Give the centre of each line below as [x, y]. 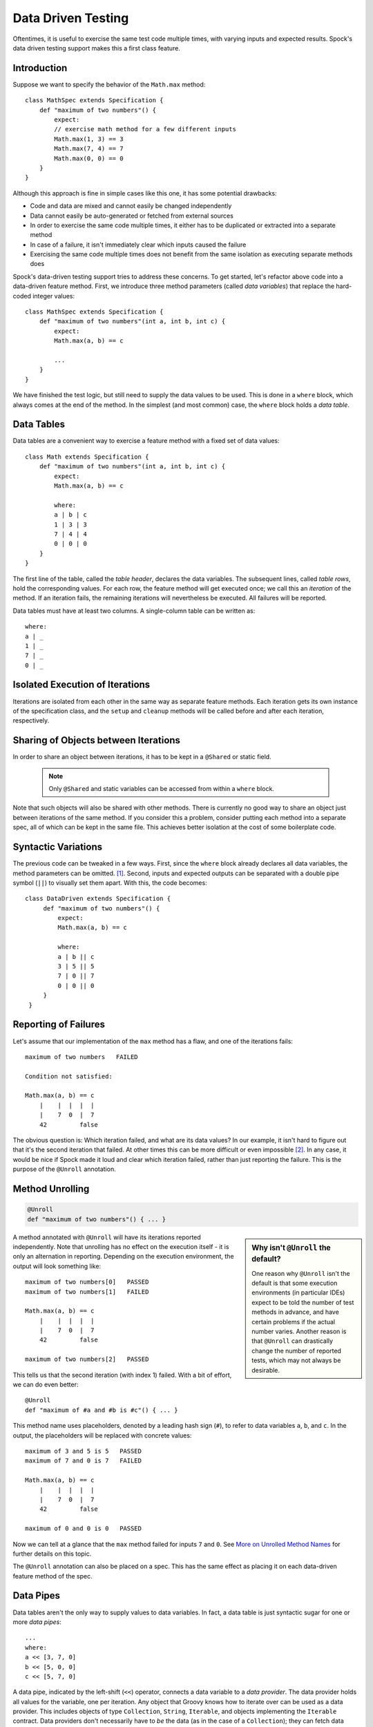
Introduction [40, 68]
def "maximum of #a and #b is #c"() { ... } [102, 1410]
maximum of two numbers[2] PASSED [87, 1359]
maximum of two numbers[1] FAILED [87, 1291]
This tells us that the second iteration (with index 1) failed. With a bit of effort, [122, 1375]
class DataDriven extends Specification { [98, 899]
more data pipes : [37, 1622]
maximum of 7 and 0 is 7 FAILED [83, 1461]
